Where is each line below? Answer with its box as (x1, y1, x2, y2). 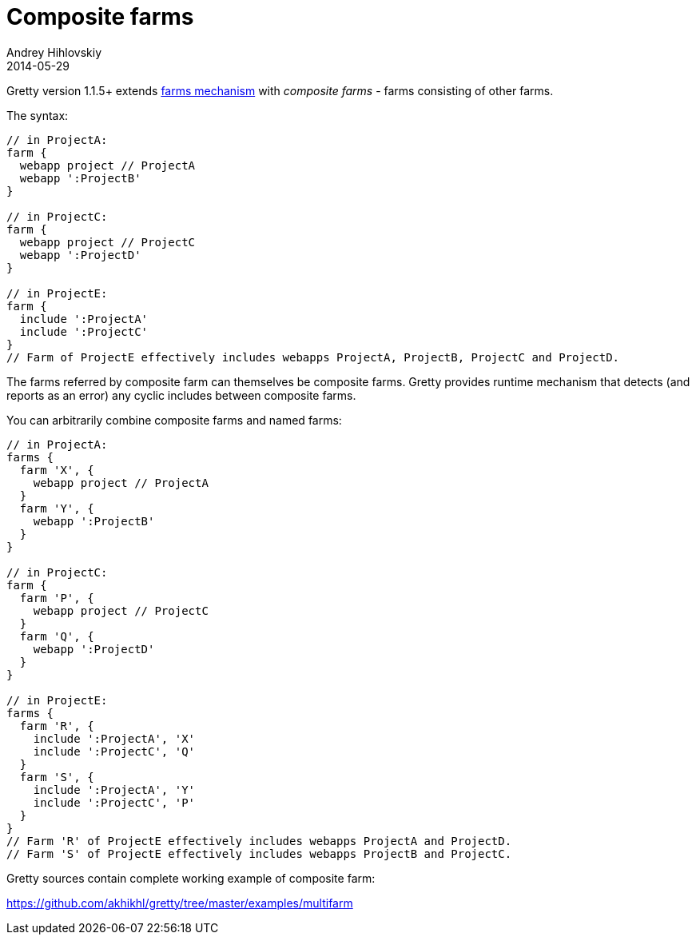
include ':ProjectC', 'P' (33, 795, 196, 809)
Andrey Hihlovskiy (6, 45, 102, 59)
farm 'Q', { (19, 629, 94, 643)
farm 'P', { (19, 591, 94, 604)
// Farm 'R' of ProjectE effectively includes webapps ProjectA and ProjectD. (6, 834, 512, 847)
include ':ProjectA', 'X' (33, 732, 196, 745)
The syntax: (6, 108, 69, 122)
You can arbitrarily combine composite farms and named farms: (6, 413, 342, 427)
